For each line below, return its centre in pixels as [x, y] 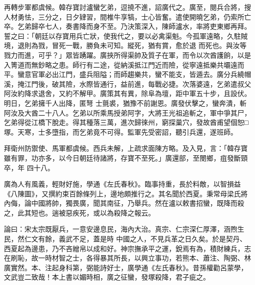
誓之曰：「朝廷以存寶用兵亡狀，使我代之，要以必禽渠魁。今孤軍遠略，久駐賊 [126, 36]
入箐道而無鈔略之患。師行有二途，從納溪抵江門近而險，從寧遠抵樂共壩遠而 [124, 64]
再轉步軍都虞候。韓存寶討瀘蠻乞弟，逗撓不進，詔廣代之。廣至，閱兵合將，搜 [127, 7]
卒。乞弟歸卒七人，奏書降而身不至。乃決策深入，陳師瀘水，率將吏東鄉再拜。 [127, 26]
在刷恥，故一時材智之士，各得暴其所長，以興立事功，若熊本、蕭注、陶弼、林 [127, 258]
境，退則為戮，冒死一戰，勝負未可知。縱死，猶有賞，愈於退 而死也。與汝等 [125, 45]
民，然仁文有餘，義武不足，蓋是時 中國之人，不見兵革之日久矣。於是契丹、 [125, 239]
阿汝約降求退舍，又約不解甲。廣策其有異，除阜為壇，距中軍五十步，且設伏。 [127, 93]
